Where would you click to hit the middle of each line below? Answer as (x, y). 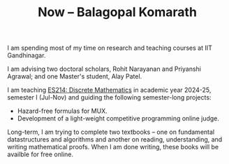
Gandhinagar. (27, 55)
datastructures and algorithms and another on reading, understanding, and (115, 139)
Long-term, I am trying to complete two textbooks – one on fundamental (111, 132)
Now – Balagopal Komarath (117, 12)
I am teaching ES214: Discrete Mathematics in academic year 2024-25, (109, 90)
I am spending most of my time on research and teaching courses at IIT (110, 48)
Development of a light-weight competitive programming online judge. (118, 118)
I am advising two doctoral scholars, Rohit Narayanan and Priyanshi (104, 69)
